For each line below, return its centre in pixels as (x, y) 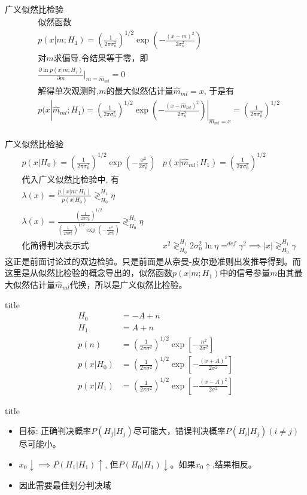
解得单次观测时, (69, 91)
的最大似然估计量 (140, 91)
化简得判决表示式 (55, 246)
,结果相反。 (234, 464)
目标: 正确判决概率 (55, 431)
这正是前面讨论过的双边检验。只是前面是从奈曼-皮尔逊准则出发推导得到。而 (153, 261)
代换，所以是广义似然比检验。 (128, 284)
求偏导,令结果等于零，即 (101, 59)
